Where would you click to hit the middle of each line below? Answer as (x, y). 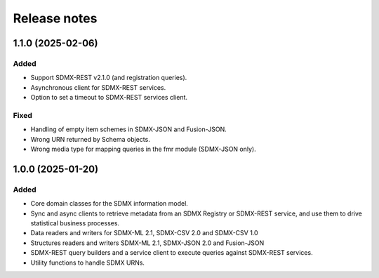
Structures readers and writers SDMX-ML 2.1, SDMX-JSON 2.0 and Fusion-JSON (147, 243)
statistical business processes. (75, 223)
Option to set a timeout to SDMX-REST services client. (109, 98)
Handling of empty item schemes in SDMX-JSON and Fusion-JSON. (129, 129)
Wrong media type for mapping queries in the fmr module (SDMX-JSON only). (143, 149)
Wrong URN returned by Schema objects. (90, 139)
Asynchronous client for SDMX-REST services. (98, 87)
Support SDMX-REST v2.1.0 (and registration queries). (109, 78)
